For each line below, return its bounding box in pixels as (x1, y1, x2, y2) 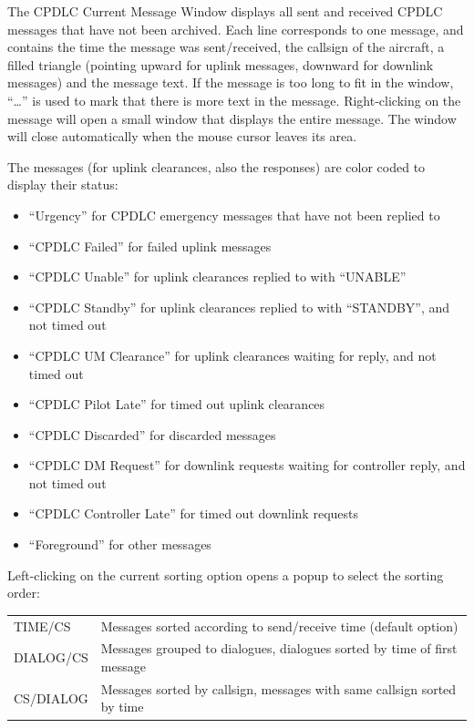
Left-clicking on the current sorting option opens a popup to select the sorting (7, 565, 444, 584)
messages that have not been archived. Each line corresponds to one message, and (7, 19, 464, 38)
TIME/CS (14, 616, 71, 635)
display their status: (7, 175, 118, 194)
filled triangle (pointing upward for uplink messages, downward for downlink (7, 55, 434, 74)
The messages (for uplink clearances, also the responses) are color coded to (7, 157, 426, 176)
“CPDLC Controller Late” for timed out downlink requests (28, 504, 358, 523)
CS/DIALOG (14, 688, 88, 707)
